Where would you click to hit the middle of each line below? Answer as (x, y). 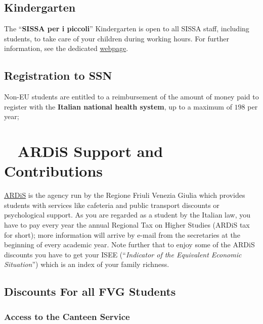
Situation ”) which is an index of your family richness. (87, 264)
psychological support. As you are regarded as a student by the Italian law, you (127, 215)
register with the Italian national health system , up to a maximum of (118, 106)
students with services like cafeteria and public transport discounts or (112, 205)
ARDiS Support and (90, 151)
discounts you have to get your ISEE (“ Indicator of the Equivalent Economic (123, 254)
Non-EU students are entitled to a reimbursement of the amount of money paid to (131, 97)
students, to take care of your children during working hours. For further (117, 38)
